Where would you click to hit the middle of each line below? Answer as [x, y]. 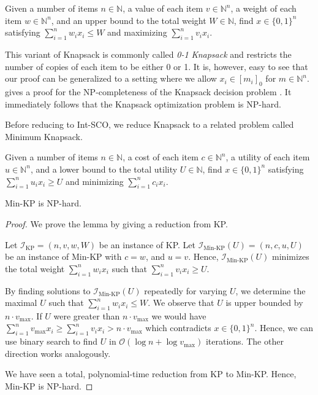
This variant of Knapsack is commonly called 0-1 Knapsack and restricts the [148, 54]
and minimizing [94, 181]
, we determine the [271, 290]
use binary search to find [51, 341]
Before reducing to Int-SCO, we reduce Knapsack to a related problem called [150, 124]
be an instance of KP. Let [147, 244]
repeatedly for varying [186, 290]
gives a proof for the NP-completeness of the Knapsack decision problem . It [148, 91]
